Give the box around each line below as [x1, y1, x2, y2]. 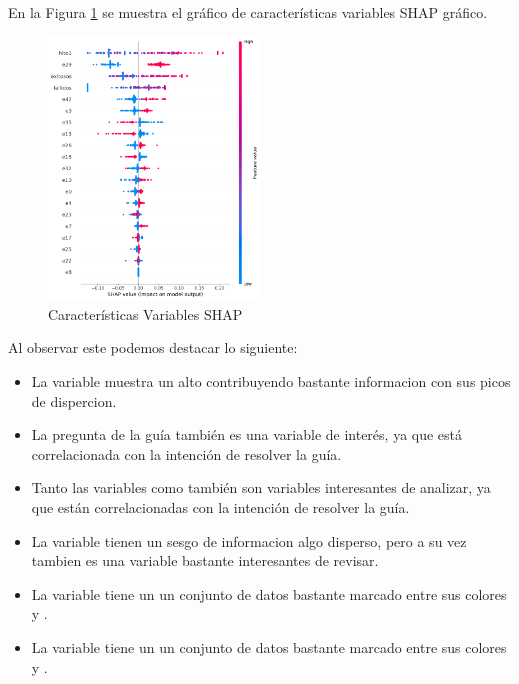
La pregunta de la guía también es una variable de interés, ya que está [31, 424, 463, 445]
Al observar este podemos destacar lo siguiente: [8, 337, 298, 358]
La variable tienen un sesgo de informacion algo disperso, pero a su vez [31, 530, 467, 551]
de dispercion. [31, 390, 117, 411]
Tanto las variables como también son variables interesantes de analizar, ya [31, 477, 491, 498]
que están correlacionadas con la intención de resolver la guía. [31, 496, 410, 517]
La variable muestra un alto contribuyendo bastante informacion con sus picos [31, 370, 511, 391]
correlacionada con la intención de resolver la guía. [31, 443, 342, 464]
